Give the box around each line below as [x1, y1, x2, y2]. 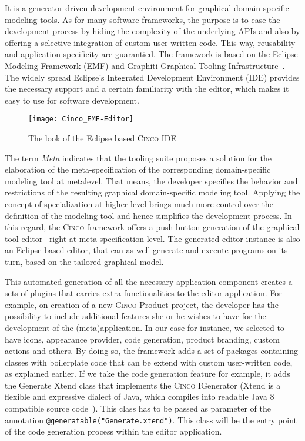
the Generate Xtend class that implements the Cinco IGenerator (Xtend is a [5, 379, 281, 391]
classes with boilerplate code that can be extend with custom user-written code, [5, 356, 293, 368]
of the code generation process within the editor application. [5, 425, 222, 437]
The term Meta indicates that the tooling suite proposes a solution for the [5, 151, 272, 164]
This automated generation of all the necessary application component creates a [5, 275, 293, 287]
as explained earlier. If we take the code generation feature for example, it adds [5, 367, 290, 380]
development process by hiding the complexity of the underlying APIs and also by [5, 25, 300, 37]
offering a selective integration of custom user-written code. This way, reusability [5, 36, 296, 48]
